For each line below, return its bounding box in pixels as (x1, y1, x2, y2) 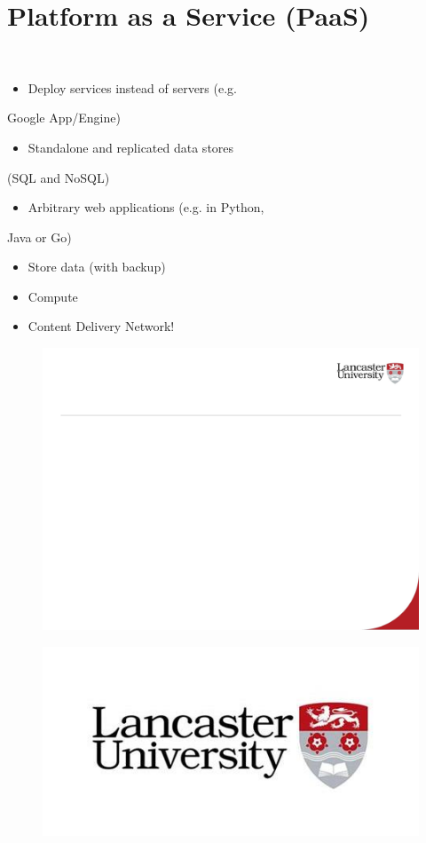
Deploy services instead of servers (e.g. (28, 78, 237, 97)
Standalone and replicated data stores (28, 138, 234, 156)
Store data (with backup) (28, 257, 166, 276)
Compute (28, 287, 78, 305)
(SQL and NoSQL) (7, 168, 110, 186)
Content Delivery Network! (28, 317, 175, 335)
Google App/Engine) (7, 108, 121, 127)
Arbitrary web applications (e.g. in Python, (28, 198, 264, 217)
